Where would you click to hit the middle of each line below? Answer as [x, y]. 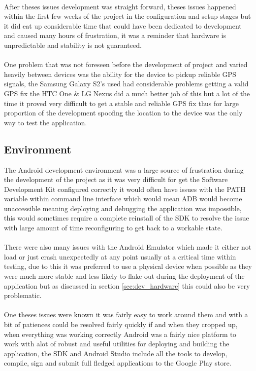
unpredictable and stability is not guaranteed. [73, 45]
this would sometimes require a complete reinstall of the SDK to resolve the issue [127, 218]
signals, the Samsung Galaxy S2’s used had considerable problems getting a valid [126, 84]
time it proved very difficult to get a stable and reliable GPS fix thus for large [122, 103]
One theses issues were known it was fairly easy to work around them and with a [126, 315]
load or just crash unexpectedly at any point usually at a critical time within [120, 256]
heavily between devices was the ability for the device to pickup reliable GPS [120, 74]
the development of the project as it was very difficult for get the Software [116, 179]
